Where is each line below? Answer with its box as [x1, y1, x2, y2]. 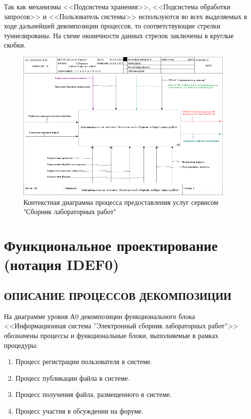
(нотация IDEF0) [4, 254, 119, 274]
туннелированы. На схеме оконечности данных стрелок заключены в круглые [4, 30, 234, 40]
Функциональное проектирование [4, 235, 218, 255]
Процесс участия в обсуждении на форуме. [15, 405, 144, 416]
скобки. [4, 40, 26, 50]
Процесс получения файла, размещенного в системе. [15, 389, 172, 399]
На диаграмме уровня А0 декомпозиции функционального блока [4, 311, 195, 321]
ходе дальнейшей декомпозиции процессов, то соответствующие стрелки [4, 21, 220, 31]
